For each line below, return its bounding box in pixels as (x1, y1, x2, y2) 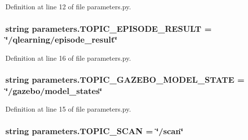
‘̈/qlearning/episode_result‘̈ (5, 33, 118, 46)
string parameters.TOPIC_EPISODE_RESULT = (5, 22, 212, 34)
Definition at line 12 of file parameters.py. (5, 1, 131, 11)
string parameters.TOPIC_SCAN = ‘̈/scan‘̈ (5, 124, 184, 137)
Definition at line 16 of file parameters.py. (5, 52, 131, 63)
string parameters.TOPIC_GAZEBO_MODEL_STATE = (5, 73, 245, 86)
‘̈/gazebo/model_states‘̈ (5, 85, 102, 97)
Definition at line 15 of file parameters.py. (5, 104, 131, 114)
